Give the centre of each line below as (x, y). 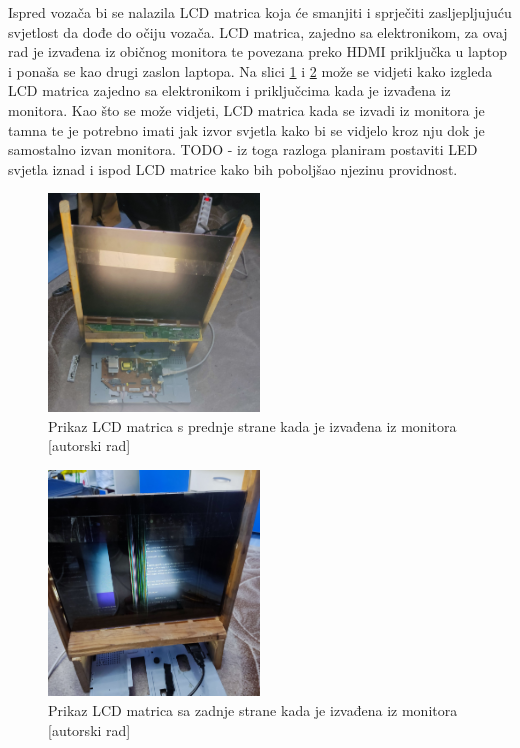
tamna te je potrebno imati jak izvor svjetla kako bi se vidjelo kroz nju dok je (246, 129)
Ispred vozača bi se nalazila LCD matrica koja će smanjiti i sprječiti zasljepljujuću (260, 12)
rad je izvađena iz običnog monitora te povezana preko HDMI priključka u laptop (257, 51)
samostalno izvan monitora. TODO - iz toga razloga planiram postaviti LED (243, 149)
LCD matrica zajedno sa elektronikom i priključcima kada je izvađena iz (229, 90)
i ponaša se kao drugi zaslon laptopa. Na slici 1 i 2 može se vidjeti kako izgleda (250, 70)
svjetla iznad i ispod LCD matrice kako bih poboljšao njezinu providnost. (233, 168)
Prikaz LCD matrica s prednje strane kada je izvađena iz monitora (252, 425)
